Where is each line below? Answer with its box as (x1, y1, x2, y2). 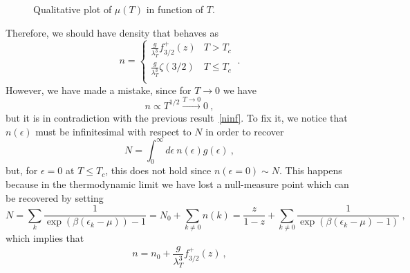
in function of (146, 2, 204, 16)
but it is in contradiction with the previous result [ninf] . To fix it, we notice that (6, 110, 348, 124)
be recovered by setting (6, 190, 104, 205)
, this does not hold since (105, 163, 212, 178)
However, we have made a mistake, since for (6, 82, 192, 97)
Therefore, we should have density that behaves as (6, 25, 218, 39)
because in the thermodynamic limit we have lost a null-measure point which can (6, 177, 349, 191)
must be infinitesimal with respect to (35, 124, 192, 138)
